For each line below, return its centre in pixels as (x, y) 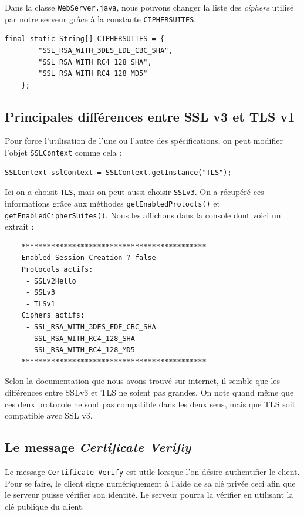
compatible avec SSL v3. (49, 415)
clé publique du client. (45, 506)
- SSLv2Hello (51, 281)
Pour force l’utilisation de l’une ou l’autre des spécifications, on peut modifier (144, 141)
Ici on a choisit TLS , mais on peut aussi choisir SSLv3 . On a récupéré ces (134, 192)
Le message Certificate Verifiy (98, 447)
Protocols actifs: (57, 270)
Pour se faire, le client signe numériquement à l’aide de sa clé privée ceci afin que (150, 483)
